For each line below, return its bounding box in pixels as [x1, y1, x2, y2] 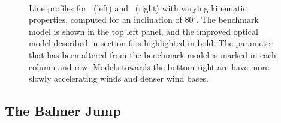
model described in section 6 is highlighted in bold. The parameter [29, 37, 273, 49]
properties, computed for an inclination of [29, 13, 182, 26]
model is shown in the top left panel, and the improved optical [29, 25, 258, 37]
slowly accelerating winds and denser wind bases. [29, 72, 209, 85]
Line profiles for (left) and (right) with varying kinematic [29, 1, 247, 14]
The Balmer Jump [5, 101, 121, 120]
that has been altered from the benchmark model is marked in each [29, 48, 276, 61]
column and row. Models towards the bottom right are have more [29, 60, 269, 73]
